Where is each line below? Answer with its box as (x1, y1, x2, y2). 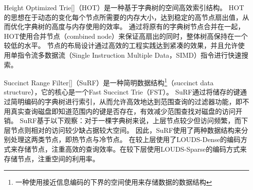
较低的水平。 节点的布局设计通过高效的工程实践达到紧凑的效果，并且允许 (4, 40, 238, 50)
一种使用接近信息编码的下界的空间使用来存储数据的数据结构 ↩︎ (15, 177, 212, 187)
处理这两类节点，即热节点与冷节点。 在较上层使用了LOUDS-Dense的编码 (10, 134, 241, 144)
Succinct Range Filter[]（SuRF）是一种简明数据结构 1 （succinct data (4, 76, 214, 87)
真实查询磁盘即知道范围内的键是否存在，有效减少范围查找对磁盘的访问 (10, 106, 235, 116)
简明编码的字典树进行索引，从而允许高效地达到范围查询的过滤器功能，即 (10, 96, 242, 106)
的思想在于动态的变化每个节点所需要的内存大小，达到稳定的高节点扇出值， (4, 12, 242, 22)
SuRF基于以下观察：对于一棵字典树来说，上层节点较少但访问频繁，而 (19, 115, 241, 126)
